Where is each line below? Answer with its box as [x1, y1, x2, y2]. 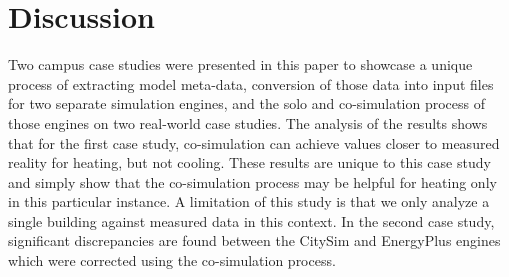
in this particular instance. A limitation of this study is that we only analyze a [8, 191, 490, 212]
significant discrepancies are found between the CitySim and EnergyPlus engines [8, 230, 501, 251]
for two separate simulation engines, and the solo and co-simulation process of [8, 93, 486, 114]
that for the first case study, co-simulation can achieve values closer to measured [8, 132, 500, 153]
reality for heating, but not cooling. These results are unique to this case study [8, 152, 491, 173]
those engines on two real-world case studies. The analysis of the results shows [8, 112, 488, 133]
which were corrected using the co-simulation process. [8, 250, 336, 271]
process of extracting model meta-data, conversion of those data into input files [8, 73, 494, 94]
